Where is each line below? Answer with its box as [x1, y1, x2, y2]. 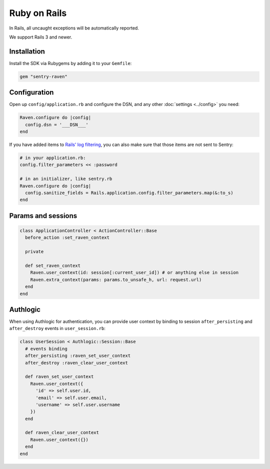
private [25, 249, 44, 254]
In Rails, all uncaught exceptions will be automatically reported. [9, 25, 139, 31]
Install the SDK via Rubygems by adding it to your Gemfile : [9, 60, 132, 66]
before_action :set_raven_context [25, 235, 110, 240]
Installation [9, 47, 45, 55]
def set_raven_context [25, 262, 81, 268]
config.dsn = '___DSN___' [25, 121, 88, 127]
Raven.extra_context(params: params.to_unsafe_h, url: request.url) [30, 276, 202, 282]
